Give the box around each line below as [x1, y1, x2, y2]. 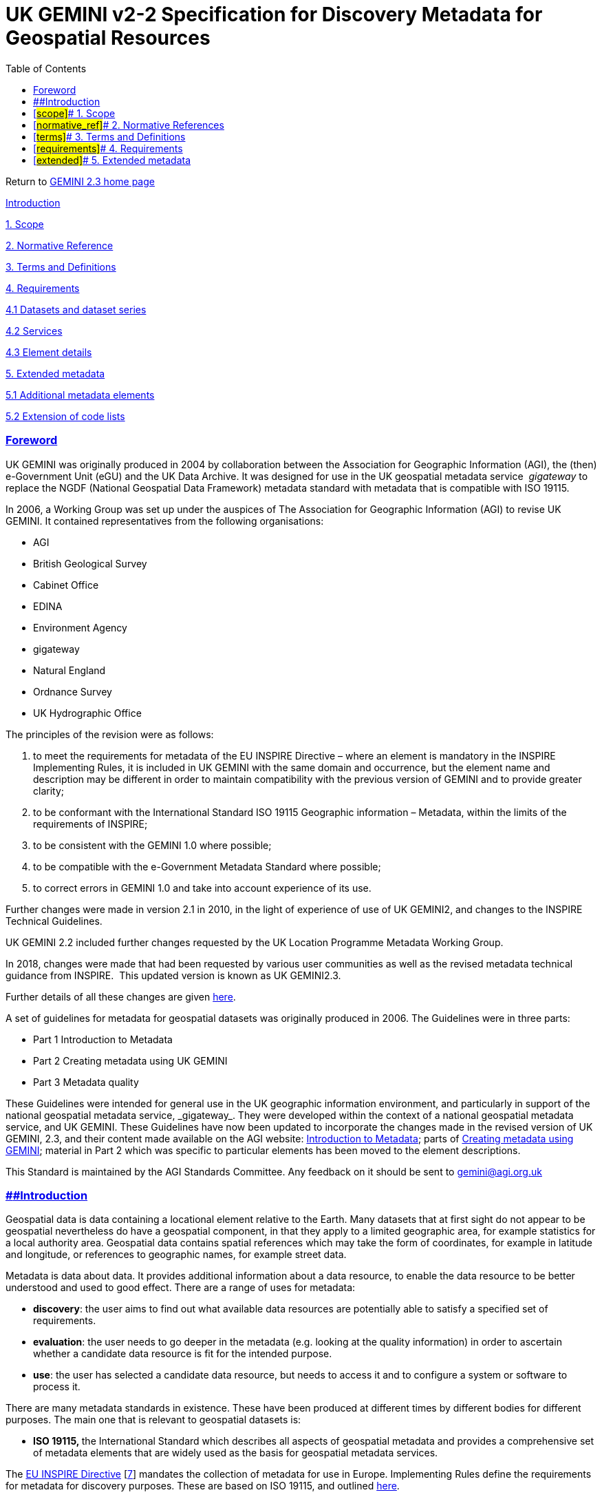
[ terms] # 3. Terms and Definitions [33, 130, 186, 143]
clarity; [33, 784, 64, 797]
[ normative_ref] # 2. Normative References [33, 118, 224, 131]
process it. [33, 1381, 80, 1393]
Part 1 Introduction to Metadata [33, 1033, 173, 1045]
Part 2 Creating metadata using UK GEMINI [33, 1054, 228, 1067]
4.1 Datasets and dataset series [6, 303, 147, 315]
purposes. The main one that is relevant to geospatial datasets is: [6, 1414, 301, 1426]
